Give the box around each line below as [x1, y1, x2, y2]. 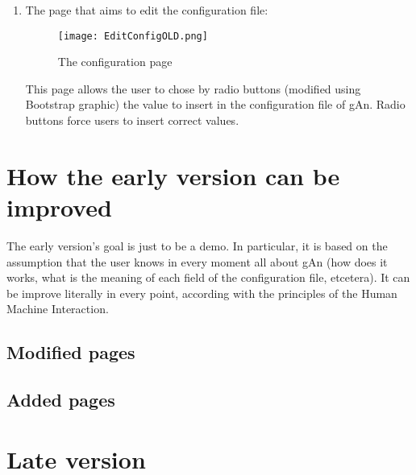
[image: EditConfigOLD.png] [57, 30, 208, 42]
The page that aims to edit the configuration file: [25, 2, 268, 18]
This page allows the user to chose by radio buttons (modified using [25, 80, 361, 97]
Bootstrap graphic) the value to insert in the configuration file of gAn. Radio [25, 96, 406, 113]
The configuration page [57, 53, 173, 70]
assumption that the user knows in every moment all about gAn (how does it [6, 253, 388, 270]
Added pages [6, 387, 115, 412]
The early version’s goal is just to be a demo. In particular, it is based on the [6, 237, 388, 254]
